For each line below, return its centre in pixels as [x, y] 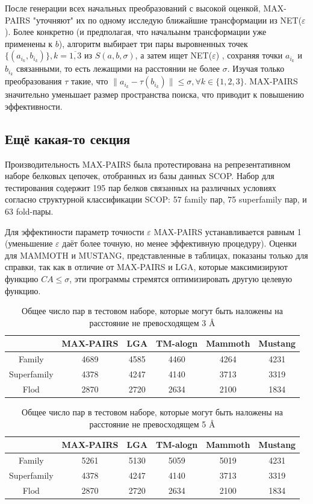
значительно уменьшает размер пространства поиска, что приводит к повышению [154, 94]
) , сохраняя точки [249, 55]
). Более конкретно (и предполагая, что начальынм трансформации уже [136, 32]
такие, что [90, 81]
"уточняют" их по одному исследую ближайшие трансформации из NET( [167, 20]
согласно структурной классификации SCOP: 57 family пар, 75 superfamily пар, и [156, 199]
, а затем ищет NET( [174, 55]
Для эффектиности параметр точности [75, 231]
